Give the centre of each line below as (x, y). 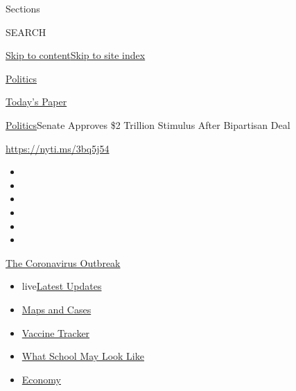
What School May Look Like (83, 356)
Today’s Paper (36, 102)
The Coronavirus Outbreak (63, 262)
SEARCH (26, 32)
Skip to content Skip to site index (76, 55)
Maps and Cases (56, 309)
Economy (41, 379)
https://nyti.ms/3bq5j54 (58, 148)
